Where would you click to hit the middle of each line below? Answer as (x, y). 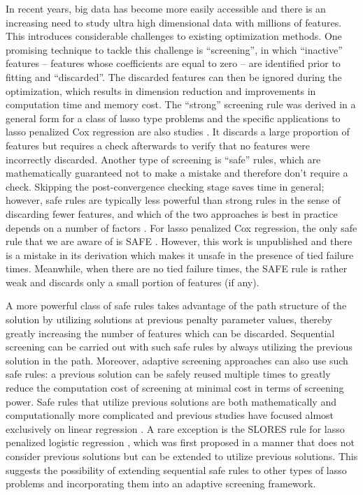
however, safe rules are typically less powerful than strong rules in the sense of (173, 200)
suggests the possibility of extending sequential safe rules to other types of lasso (176, 470)
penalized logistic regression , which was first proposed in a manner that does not (180, 442)
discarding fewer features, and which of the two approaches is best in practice (172, 213)
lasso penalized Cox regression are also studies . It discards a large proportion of (178, 132)
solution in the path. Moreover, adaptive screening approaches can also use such (177, 360)
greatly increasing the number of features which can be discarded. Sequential (170, 333)
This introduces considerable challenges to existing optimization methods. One (174, 36)
